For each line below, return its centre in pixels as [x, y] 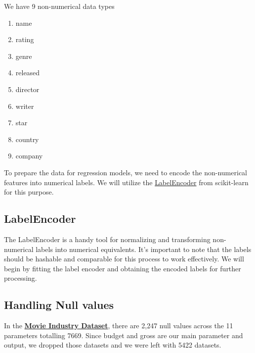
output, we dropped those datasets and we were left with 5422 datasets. [113, 345]
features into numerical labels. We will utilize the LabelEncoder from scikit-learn [126, 182]
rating [25, 39]
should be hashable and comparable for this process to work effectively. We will [124, 259]
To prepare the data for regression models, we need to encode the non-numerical [126, 172]
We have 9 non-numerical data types [59, 6]
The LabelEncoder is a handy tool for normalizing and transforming [107, 239]
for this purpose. [29, 192]
